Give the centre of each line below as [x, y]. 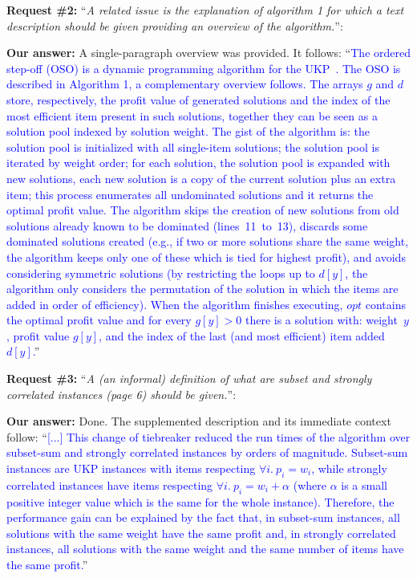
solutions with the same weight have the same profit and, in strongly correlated [201, 533]
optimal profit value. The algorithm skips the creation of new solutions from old [203, 210]
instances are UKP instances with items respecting [131, 468]
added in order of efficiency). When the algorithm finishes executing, [175, 304]
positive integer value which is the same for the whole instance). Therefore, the [200, 501]
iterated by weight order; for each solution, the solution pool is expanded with [198, 163]
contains [385, 304]
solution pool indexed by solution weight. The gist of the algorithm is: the [188, 131]
